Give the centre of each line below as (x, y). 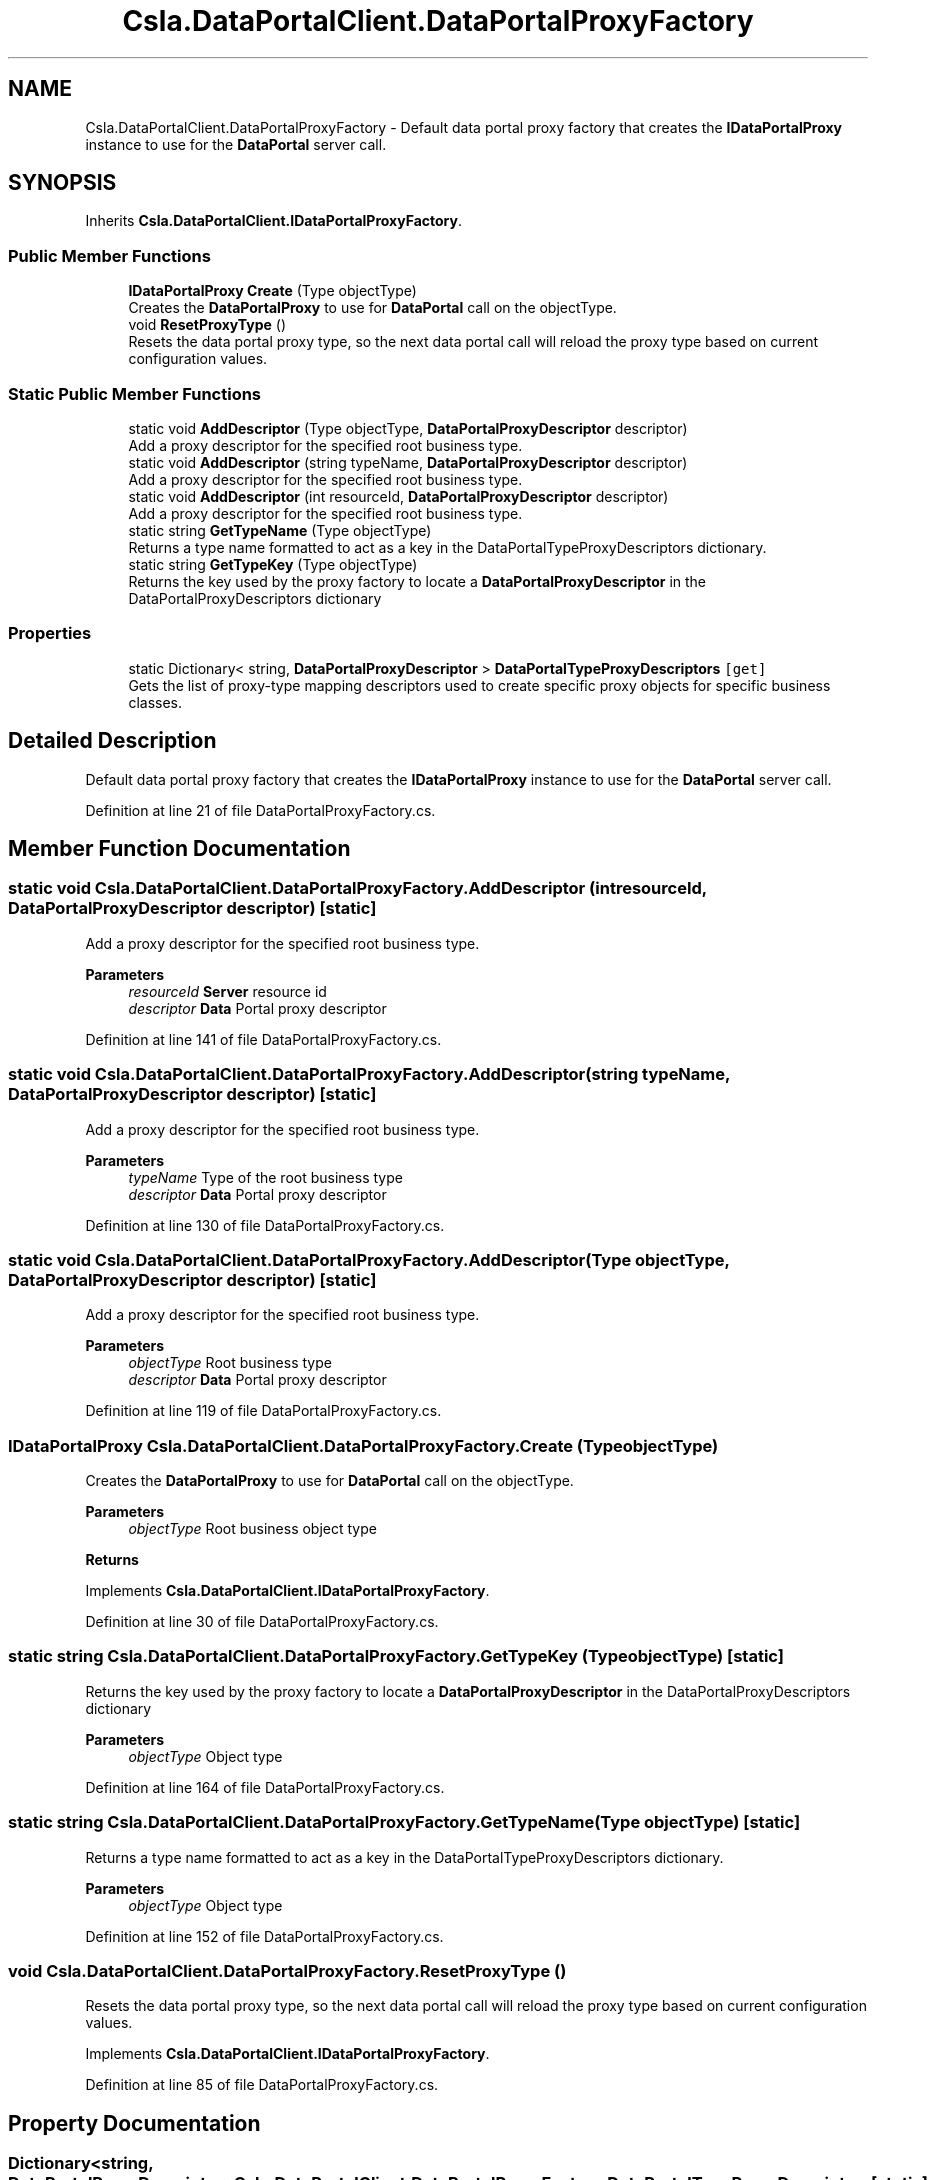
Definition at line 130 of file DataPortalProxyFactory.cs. (265, 1225)
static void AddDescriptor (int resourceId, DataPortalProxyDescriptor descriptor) (398, 496)
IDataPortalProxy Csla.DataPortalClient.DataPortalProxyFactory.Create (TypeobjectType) (363, 1445)
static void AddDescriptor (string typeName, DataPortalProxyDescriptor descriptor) (408, 462)
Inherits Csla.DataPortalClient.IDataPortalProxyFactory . (273, 221)
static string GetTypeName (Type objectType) (280, 530)
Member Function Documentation (179, 848)
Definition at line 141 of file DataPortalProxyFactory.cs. (263, 1039)
